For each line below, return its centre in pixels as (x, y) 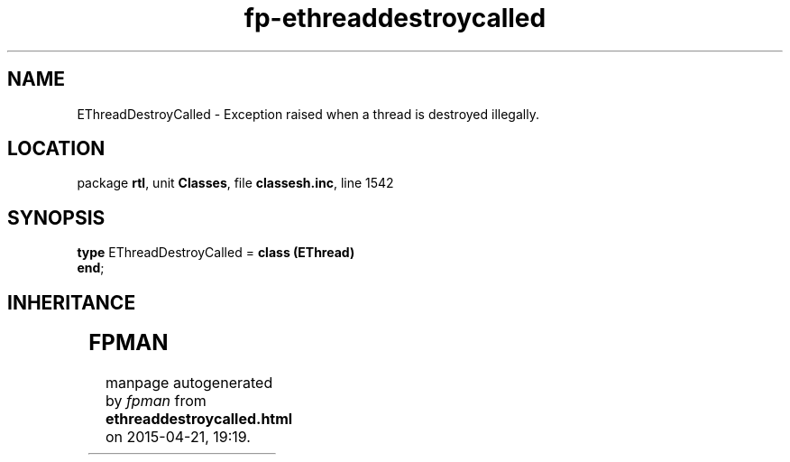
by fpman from (156, 401)
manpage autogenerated (189, 383)
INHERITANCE (72, 302)
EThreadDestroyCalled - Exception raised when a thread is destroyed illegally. (308, 114)
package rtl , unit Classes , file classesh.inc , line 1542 (235, 183)
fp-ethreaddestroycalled (395, 18)
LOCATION (56, 149)
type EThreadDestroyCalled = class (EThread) (216, 253)
